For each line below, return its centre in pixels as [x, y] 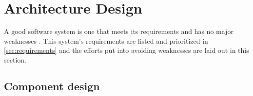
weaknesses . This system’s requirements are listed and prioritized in [106, 40]
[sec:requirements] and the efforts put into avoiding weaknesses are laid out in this [126, 50]
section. [15, 59]
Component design [52, 86]
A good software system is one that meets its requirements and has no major [119, 31]
